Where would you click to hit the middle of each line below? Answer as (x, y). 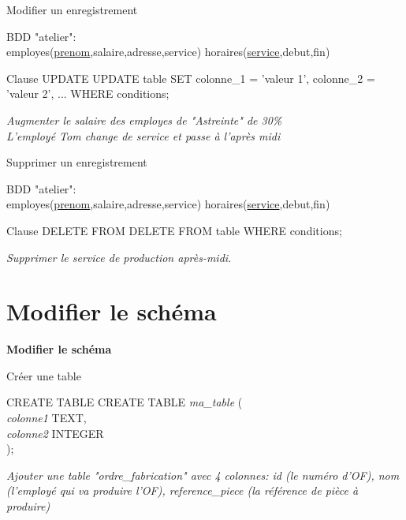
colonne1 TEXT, (47, 418)
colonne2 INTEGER (55, 433)
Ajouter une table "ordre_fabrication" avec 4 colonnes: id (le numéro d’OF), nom (203, 475)
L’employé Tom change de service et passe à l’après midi (143, 135)
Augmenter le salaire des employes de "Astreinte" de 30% (144, 120)
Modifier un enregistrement (72, 9)
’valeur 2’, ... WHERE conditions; (88, 94)
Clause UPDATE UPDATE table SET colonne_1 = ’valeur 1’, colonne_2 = (191, 78)
